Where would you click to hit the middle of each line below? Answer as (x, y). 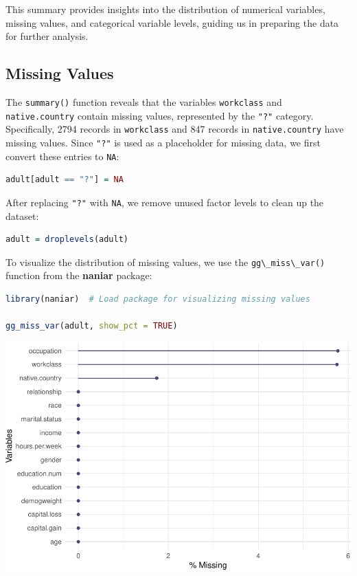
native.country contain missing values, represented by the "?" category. (160, 115)
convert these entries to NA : (62, 156)
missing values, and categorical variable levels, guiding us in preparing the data (172, 22)
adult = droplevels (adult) (67, 240)
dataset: (22, 215)
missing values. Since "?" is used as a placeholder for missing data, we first (163, 142)
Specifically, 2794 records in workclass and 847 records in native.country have (175, 129)
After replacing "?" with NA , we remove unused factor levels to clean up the (165, 202)
